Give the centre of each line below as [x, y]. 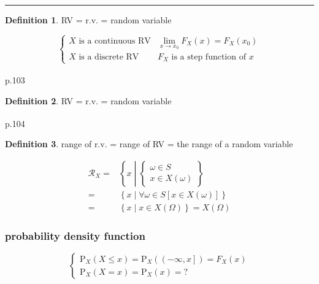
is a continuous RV [115, 41]
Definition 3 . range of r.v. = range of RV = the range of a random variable [149, 144]
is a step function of [209, 57]
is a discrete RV [109, 57]
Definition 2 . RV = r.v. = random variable [88, 100]
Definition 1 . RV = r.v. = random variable [88, 20]
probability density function [75, 235]
